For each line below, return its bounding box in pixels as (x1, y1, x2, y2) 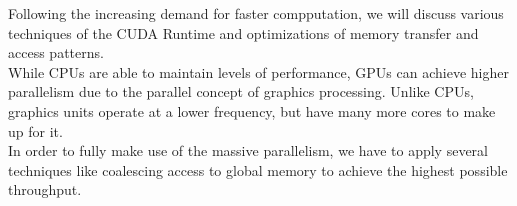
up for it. (8, 120, 63, 141)
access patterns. (8, 42, 104, 63)
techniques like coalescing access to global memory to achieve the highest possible (8, 159, 508, 180)
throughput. (8, 179, 82, 200)
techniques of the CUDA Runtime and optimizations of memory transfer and (8, 22, 479, 43)
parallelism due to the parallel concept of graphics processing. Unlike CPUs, (8, 81, 474, 102)
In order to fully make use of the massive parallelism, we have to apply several (8, 140, 488, 161)
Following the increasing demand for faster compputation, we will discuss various (8, 3, 504, 23)
